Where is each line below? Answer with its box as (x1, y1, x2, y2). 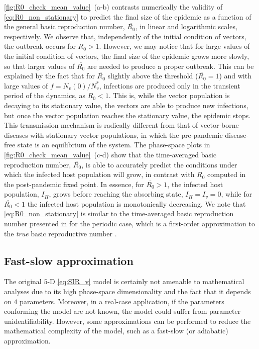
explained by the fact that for (4, 70, 95, 81)
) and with (219, 70, 251, 81)
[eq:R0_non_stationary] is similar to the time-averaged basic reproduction (4, 208, 234, 219)
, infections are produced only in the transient (99, 80, 240, 91)
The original (4, 276, 42, 287)
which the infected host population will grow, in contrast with (4, 169, 195, 180)
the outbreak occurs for (4, 41, 76, 51)
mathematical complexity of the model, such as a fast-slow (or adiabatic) (4, 325, 228, 336)
